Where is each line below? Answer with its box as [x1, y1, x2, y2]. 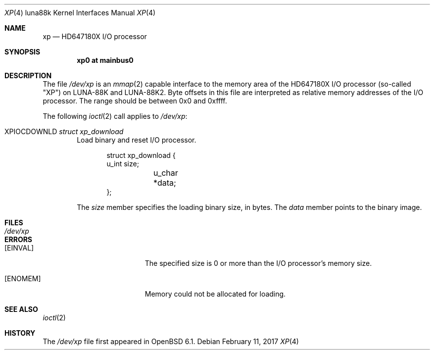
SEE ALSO [4, 305, 38, 313]
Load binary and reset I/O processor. [77, 136, 196, 144]
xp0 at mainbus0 [77, 56, 134, 64]
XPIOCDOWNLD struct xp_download [4, 127, 124, 136]
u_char [153, 168, 178, 178]
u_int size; [106, 159, 139, 168]
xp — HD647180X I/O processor [43, 32, 147, 41]
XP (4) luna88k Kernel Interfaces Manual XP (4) [4, 8, 156, 17]
